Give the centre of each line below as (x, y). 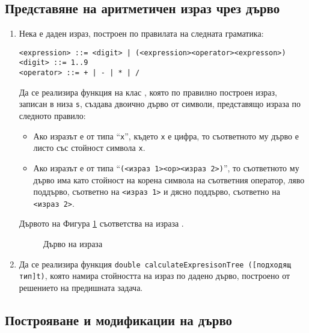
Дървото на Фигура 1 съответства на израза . (101, 223)
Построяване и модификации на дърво (119, 319)
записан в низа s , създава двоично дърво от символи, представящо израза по (160, 104)
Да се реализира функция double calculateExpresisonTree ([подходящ (155, 264)
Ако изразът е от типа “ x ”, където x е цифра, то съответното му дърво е (166, 136)
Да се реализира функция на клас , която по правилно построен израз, (148, 92)
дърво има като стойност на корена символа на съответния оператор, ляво (169, 179)
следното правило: (52, 116)
